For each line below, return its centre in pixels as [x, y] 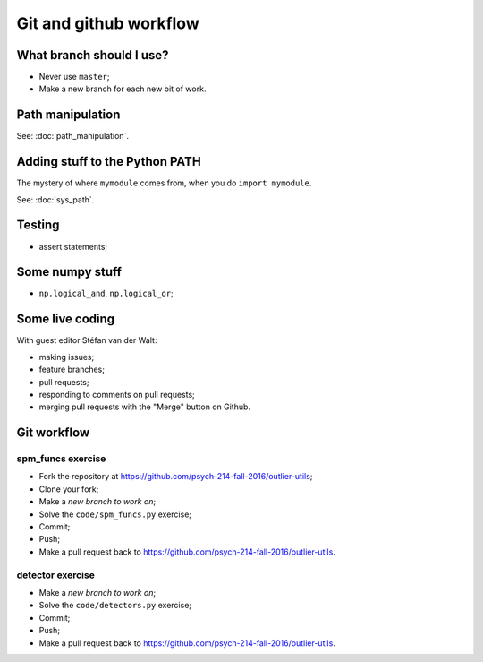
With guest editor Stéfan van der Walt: [87, 340]
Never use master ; [74, 77]
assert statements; [73, 246]
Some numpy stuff [69, 272]
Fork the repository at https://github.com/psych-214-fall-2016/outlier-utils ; [176, 477]
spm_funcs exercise [61, 459]
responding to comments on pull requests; [117, 394]
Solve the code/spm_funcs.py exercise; [115, 514]
